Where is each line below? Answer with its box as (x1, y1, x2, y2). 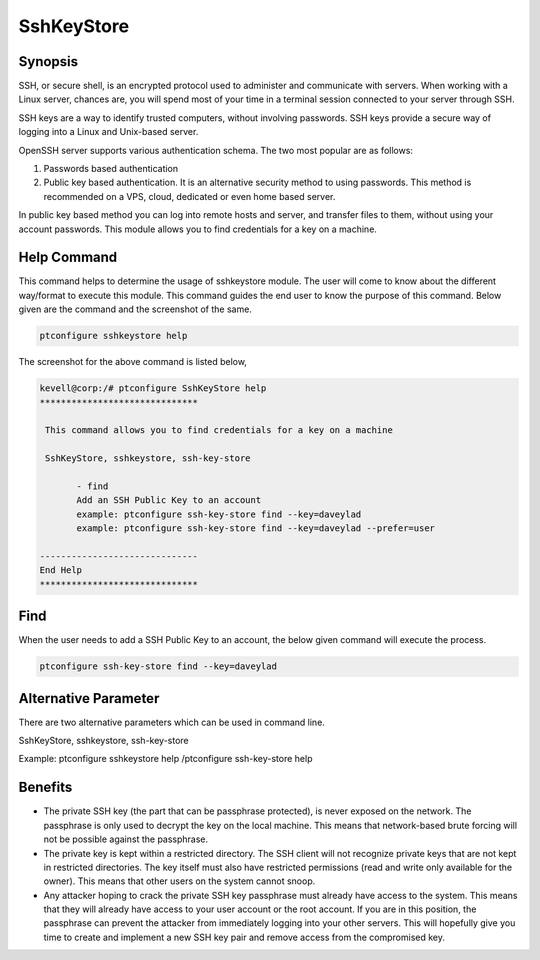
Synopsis (18, 53, 79, 70)
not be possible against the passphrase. (43, 833, 209, 845)
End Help (39, 565, 83, 576)
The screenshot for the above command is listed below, (18, 356, 247, 368)
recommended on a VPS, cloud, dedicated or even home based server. (43, 190, 336, 202)
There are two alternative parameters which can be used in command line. (18, 716, 325, 728)
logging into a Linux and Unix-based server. (18, 126, 199, 138)
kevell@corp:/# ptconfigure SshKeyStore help (39, 383, 267, 394)
